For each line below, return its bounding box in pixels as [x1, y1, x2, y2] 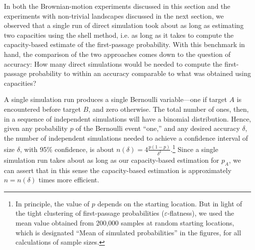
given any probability [4, 123, 68, 133]
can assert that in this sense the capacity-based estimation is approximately [4, 165, 231, 175]
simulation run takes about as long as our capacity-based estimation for [4, 154, 219, 165]
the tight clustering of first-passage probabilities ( [15, 208, 164, 218]
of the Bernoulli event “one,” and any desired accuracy [76, 123, 240, 133]
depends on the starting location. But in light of [97, 198, 242, 208]
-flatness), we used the [167, 208, 234, 218]
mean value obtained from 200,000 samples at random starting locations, [15, 218, 234, 228]
